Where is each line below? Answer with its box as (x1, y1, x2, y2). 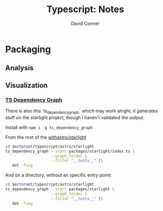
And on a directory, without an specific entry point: (5, 172, 112, 178)
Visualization (5, 81, 48, 89)
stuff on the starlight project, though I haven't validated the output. (5, 114, 145, 120)
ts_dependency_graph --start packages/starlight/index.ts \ (5, 148, 136, 154)
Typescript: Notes (46, 4, 124, 15)
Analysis (5, 64, 34, 72)
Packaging (5, 43, 51, 55)
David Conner (71, 20, 100, 26)
